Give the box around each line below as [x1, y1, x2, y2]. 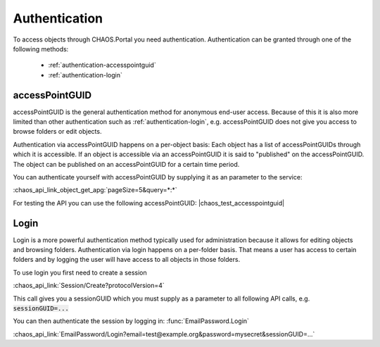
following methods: [13, 44, 69, 53]
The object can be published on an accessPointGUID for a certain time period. [13, 160, 240, 168]
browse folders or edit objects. [13, 127, 102, 136]
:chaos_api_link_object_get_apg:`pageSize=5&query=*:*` [13, 186, 177, 194]
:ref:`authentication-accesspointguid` [48, 61, 156, 70]
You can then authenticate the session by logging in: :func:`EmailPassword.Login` [13, 317, 250, 325]
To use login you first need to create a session [13, 268, 147, 277]
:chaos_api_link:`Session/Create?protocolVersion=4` [13, 282, 165, 290]
